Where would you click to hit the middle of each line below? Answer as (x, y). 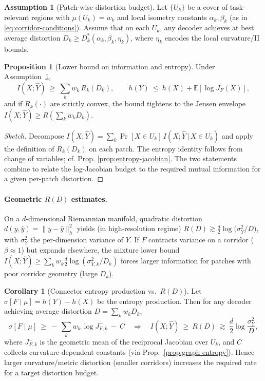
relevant (17, 17)
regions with (50, 17)
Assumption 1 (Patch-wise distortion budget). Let (86, 7)
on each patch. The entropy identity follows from (166, 148)
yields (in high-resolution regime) (129, 228)
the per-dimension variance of (77, 240)
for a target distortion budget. (52, 372)
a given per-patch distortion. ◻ (54, 178)
